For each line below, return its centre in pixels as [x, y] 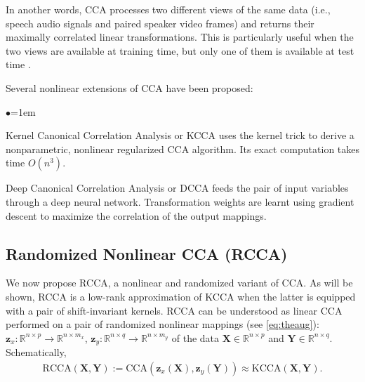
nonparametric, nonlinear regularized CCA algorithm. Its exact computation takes [183, 149]
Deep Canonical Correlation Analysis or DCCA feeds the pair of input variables [177, 188]
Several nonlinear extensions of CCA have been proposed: [130, 87]
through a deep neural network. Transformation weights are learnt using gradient [180, 201]
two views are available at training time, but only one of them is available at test [180, 50]
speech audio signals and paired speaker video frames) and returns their [160, 23]
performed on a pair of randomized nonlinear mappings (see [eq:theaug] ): [162, 324]
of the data [195, 337]
